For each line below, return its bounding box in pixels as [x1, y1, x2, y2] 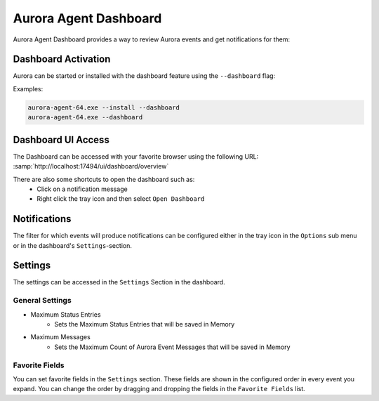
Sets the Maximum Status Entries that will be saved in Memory [54, 320, 235, 329]
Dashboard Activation [13, 53, 111, 65]
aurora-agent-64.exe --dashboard [27, 113, 143, 121]
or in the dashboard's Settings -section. [13, 241, 133, 249]
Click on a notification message [36, 185, 128, 193]
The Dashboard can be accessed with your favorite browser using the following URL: [13, 152, 259, 161]
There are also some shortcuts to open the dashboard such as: [13, 175, 195, 183]
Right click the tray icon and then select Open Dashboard [36, 195, 205, 203]
